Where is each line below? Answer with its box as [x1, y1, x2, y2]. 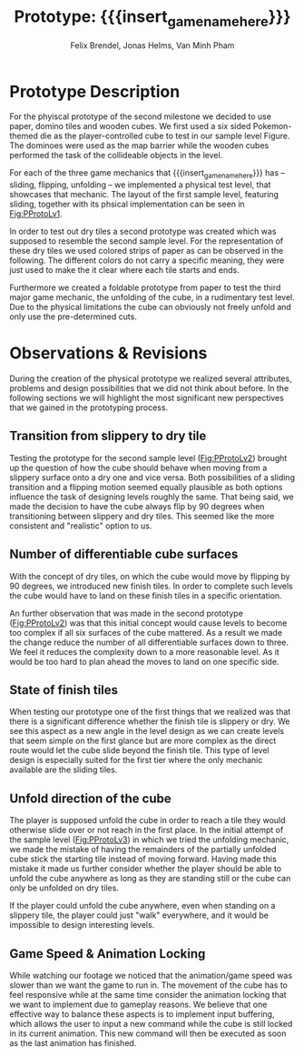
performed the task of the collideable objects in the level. [9, 150, 223, 161]
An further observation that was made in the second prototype [9, 608, 243, 619]
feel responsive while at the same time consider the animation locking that [9, 990, 288, 1001]
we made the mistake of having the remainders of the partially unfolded [9, 844, 277, 855]
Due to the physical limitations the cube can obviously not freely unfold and [9, 302, 292, 313]
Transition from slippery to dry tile [9, 428, 207, 444]
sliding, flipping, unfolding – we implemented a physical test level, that [9, 179, 271, 190]
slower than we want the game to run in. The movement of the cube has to [9, 980, 289, 991]
